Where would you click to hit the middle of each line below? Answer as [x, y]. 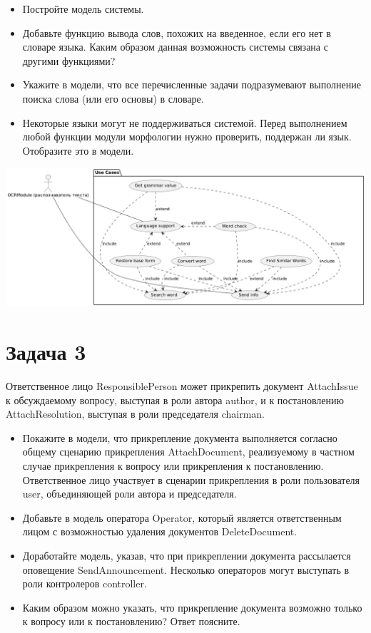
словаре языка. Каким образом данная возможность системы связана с [175, 47]
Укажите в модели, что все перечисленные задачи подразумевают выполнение [192, 84]
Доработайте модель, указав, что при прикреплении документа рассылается [187, 555]
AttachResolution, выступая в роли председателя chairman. [135, 414]
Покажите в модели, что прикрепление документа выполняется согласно [180, 437]
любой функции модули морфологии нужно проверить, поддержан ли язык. [187, 137]
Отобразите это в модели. [78, 150]
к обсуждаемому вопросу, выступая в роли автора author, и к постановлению [175, 400]
